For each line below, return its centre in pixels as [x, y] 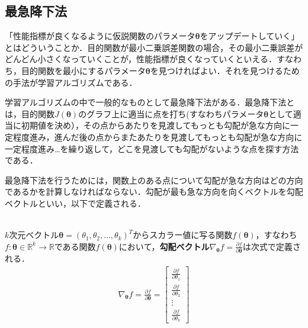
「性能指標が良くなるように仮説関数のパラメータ [100, 36]
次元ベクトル [34, 235]
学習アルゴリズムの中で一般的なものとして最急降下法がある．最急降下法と [150, 102]
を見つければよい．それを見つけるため [225, 70]
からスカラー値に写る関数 [183, 235]
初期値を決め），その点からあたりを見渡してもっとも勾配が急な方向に [155, 125]
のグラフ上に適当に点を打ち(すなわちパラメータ [171, 113]
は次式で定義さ [272, 246]
